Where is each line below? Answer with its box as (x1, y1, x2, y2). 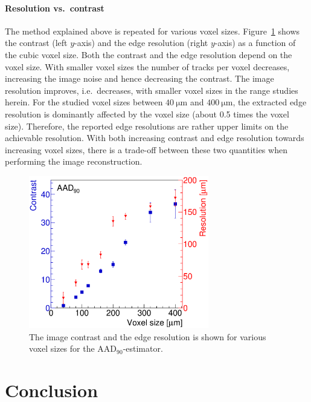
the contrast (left (5, 36, 68, 49)
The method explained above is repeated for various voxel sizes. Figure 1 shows (5, 24, 300, 37)
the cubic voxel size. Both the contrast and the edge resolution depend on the (5, 48, 292, 61)
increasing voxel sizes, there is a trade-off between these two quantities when (5, 143, 287, 156)
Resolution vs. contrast (5, 1, 104, 14)
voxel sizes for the (29, 342, 95, 355)
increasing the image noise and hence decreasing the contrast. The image (5, 72, 274, 85)
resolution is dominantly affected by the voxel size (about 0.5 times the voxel (5, 107, 289, 120)
